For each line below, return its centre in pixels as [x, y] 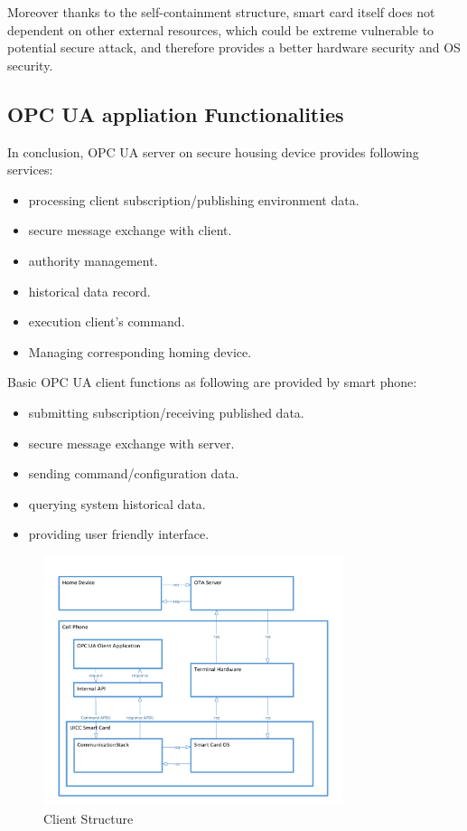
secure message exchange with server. [131, 443]
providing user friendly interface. [119, 534]
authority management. [93, 260]
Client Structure [89, 818]
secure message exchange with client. [130, 230]
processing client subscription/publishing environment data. [194, 199]
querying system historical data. [117, 503]
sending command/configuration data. [134, 473]
